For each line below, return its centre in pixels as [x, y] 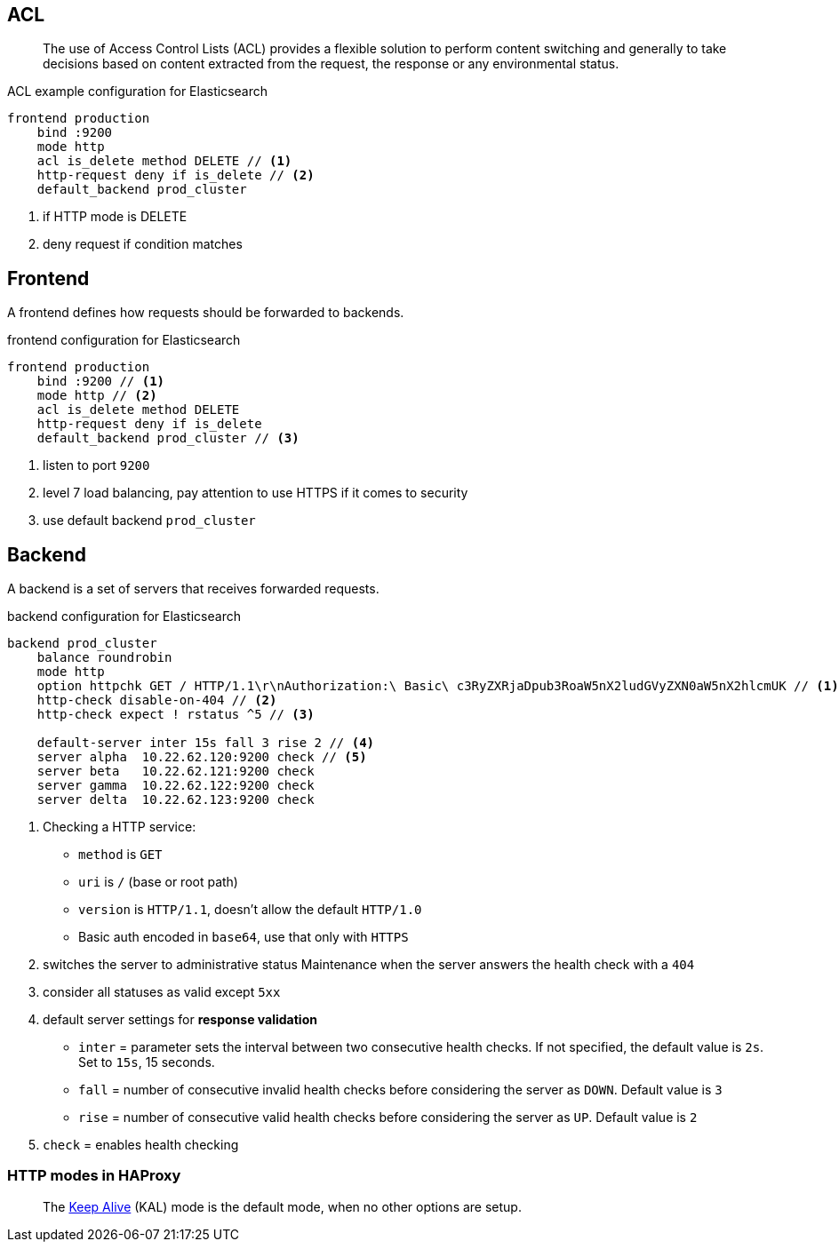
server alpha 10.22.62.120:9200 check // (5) [202, 757]
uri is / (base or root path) [158, 882]
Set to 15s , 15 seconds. [147, 1062]
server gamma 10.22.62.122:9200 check [176, 786]
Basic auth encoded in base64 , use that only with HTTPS [244, 937]
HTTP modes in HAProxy [94, 1176]
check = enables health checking [141, 1145]
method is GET [120, 855]
